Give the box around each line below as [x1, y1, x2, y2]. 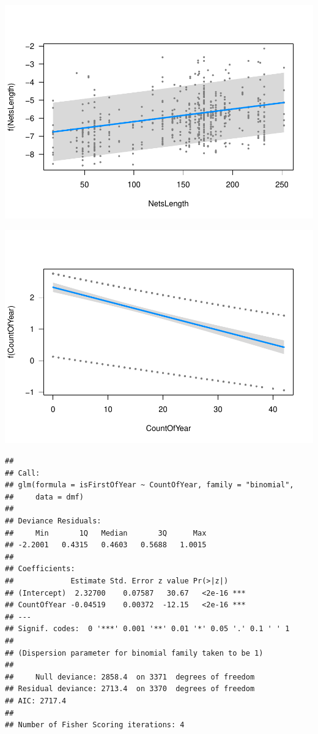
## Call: [5, 468, 40, 477]
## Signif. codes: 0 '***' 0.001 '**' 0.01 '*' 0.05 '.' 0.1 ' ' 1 [5, 624, 290, 634]
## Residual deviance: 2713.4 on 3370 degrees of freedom [5, 684, 255, 694]
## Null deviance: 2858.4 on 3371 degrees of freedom [5, 672, 255, 681]
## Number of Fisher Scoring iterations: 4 [5, 721, 185, 730]
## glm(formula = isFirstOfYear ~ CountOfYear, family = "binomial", [5, 481, 294, 490]
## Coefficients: [5, 564, 75, 574]
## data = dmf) [5, 492, 84, 501]
